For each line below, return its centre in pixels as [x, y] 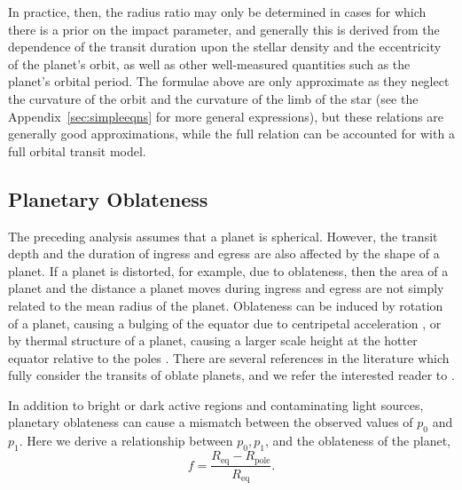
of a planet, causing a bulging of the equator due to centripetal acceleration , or [225, 323]
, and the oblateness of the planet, [357, 441]
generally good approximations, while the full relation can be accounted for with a [231, 134]
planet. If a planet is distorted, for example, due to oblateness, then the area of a [228, 270]
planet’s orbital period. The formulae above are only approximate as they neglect [229, 81]
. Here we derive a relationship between [126, 441]
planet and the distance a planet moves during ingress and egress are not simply [226, 288]
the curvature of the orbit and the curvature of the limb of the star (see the [213, 98]
